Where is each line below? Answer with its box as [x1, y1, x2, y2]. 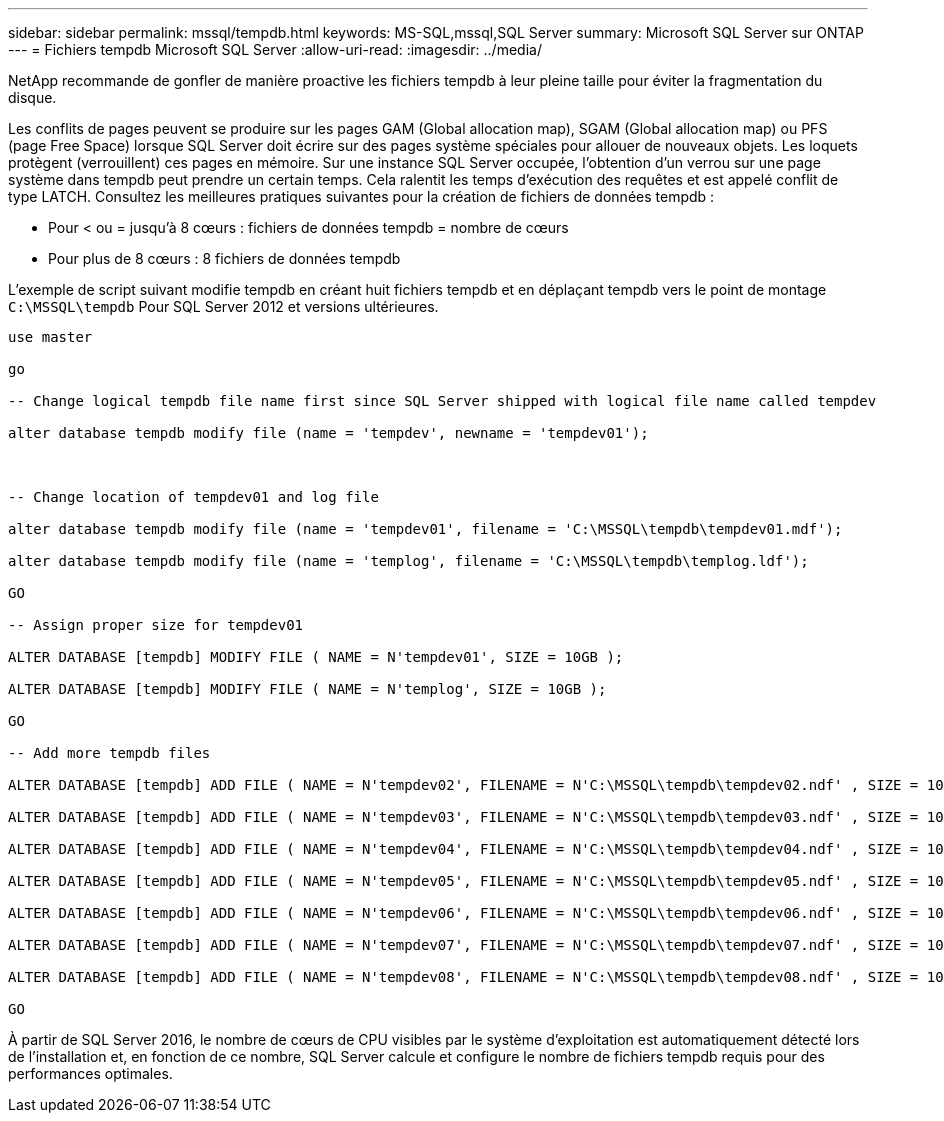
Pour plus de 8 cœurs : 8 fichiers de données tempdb [48, 250, 401, 267]
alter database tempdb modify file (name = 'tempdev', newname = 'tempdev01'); [8, 425, 649, 441]
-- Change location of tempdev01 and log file [8, 489, 379, 505]
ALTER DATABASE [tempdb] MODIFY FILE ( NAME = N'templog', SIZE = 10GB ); [8, 681, 607, 697]
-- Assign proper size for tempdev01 [8, 617, 304, 633]
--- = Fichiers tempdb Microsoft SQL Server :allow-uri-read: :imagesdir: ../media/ [8, 41, 542, 58]
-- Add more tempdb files [8, 745, 211, 761]
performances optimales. [8, 1065, 173, 1082]
